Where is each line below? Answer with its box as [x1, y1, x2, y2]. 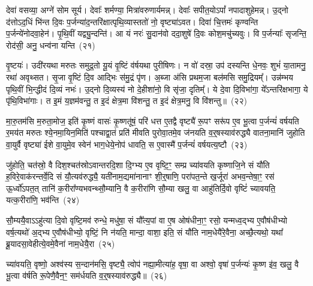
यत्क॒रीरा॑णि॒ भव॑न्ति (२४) [6, 193, 80, 206]
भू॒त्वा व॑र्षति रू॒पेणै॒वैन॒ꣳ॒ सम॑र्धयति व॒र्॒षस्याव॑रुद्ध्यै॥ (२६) [6, 269, 167, 282]
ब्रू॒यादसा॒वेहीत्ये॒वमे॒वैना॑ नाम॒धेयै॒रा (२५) [6, 237, 115, 250]
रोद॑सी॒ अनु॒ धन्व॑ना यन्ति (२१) [6, 38, 95, 51]
